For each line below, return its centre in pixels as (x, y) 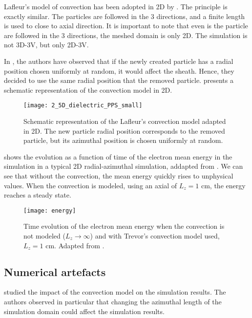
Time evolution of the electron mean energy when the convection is (124, 226)
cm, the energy (223, 185)
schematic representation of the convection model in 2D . (88, 89)
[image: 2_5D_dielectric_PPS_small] (83, 106)
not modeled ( (44, 236)
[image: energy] (50, 210)
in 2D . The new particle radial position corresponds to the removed (124, 130)
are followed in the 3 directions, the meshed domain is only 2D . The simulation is (126, 35)
